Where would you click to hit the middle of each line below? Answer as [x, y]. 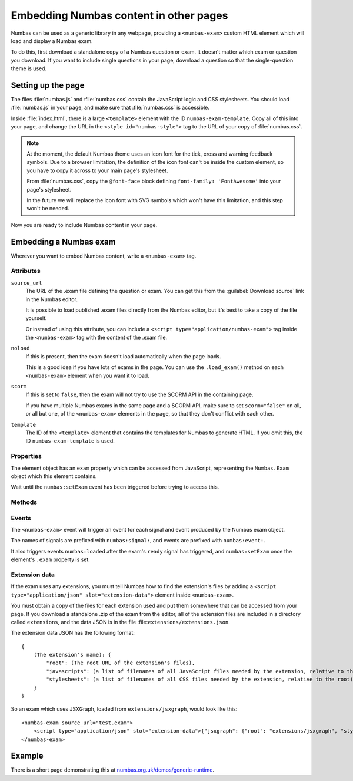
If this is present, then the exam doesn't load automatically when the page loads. [123, 356]
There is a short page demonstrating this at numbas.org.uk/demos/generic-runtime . [113, 770]
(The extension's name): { [72, 655]
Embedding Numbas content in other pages [119, 15]
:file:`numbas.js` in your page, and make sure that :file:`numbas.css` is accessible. [110, 108]
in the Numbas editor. [51, 299]
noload [20, 348]
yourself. [36, 318]
